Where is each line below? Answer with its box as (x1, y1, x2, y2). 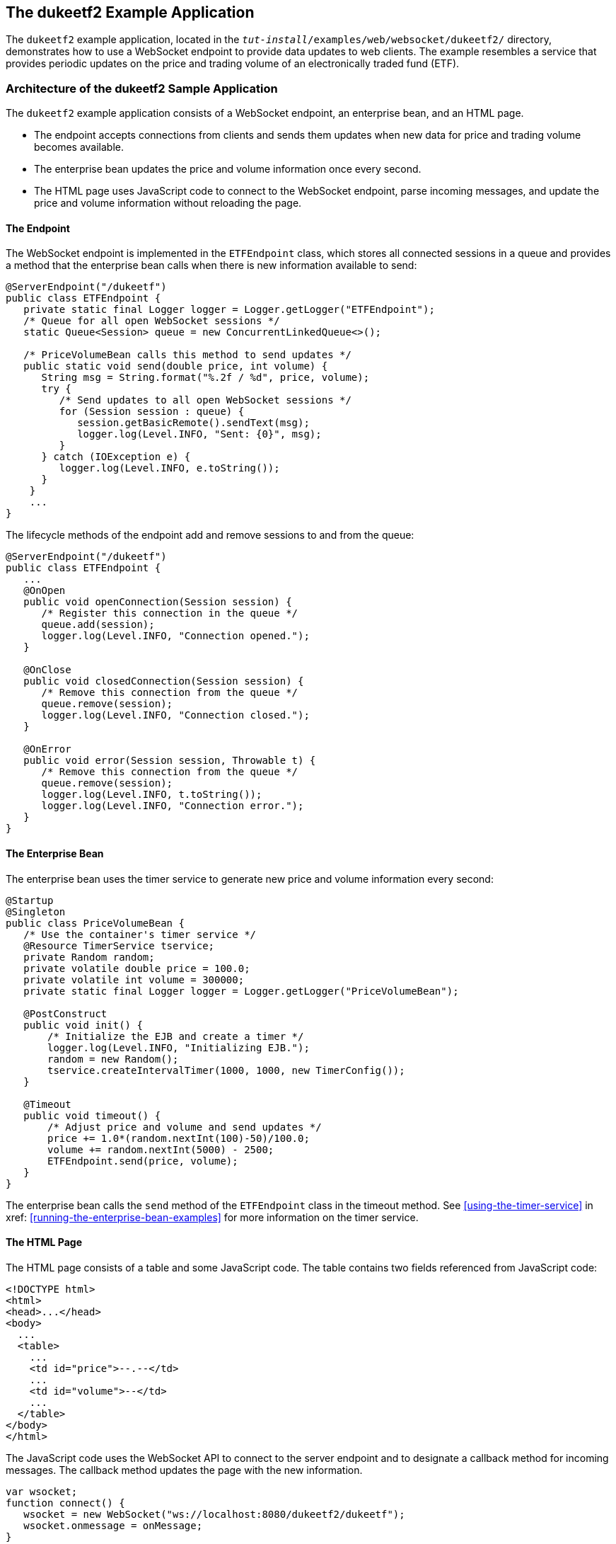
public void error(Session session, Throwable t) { (23, 755, 316, 767)
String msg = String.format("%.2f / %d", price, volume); (41, 372, 370, 384)
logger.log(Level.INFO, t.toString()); (41, 789, 262, 801)
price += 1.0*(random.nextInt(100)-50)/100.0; (47, 1132, 310, 1144)
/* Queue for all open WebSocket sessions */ (23, 315, 280, 327)
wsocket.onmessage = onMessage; (23, 1519, 203, 1531)
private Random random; (23, 951, 155, 963)
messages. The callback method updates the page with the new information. (6, 1463, 363, 1476)
